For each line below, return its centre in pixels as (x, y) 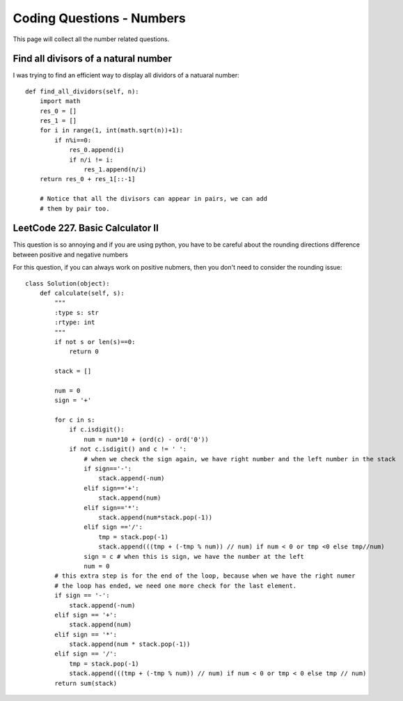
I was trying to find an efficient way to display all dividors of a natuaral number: (126, 75)
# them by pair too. (74, 208)
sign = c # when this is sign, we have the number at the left (194, 556)
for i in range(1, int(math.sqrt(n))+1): (111, 130)
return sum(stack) (86, 683)
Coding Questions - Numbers (99, 18)
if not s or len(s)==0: (95, 342)
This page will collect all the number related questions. (91, 39)
